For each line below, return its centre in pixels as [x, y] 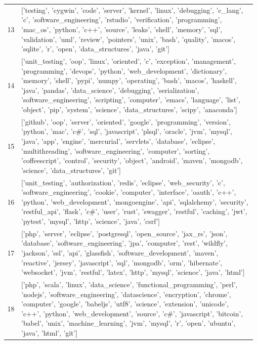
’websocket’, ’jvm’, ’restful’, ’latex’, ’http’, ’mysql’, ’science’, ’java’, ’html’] [133, 272]
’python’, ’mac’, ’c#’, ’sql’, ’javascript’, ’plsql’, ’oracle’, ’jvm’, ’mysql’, [127, 131]
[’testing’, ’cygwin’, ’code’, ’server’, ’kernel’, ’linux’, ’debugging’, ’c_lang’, [132, 10]
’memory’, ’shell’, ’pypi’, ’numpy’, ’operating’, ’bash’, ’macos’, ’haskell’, [129, 80]
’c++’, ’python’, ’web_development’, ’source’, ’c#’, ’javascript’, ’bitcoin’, [132, 313]
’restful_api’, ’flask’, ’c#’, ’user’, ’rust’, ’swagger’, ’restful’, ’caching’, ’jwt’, [134, 211]
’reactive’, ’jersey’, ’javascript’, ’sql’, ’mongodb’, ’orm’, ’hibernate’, [122, 262]
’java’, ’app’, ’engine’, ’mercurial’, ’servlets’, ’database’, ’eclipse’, [118, 141]
